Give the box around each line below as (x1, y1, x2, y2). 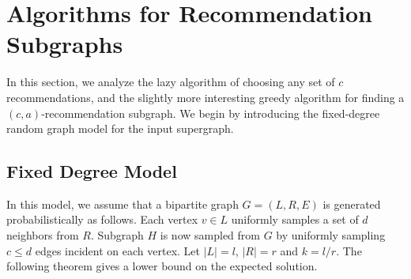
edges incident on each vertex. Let (35, 242, 200, 258)
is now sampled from (160, 227, 260, 243)
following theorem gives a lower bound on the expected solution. (6, 258, 318, 274)
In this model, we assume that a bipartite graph (6, 195, 239, 212)
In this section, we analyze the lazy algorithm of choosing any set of (6, 74, 335, 90)
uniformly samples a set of (231, 211, 359, 228)
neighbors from (6, 227, 79, 243)
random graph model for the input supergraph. (6, 120, 234, 137)
